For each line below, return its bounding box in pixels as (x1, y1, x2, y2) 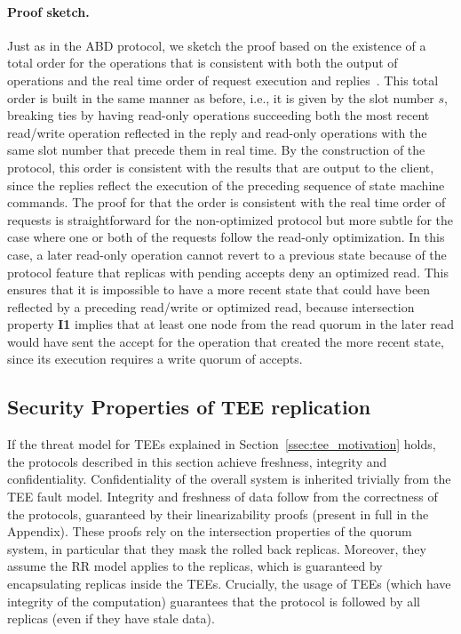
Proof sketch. (7, 2, 90, 20)
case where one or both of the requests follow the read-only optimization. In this (7, 228, 445, 246)
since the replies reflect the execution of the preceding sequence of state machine (7, 175, 445, 194)
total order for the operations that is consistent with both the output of (7, 53, 398, 72)
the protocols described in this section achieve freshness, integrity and (7, 452, 387, 470)
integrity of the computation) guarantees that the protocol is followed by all (7, 591, 421, 610)
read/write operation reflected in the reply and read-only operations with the (7, 123, 427, 141)
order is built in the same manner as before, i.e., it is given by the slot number (7, 88, 434, 107)
